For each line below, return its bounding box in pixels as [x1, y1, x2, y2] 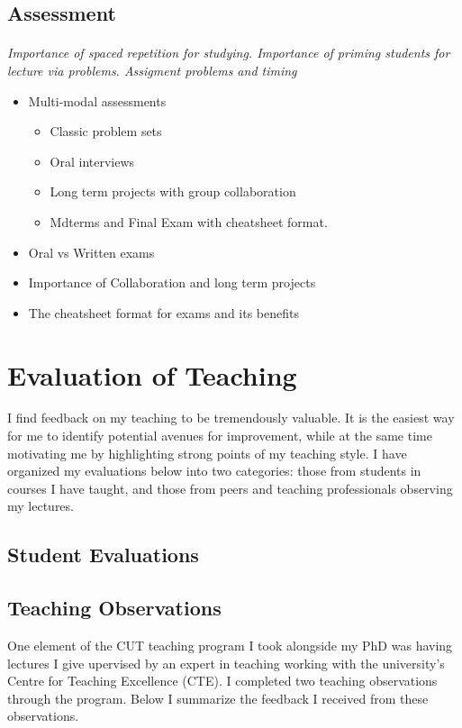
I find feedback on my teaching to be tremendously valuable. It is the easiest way [7, 408, 455, 427]
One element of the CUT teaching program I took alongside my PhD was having [7, 635, 453, 654]
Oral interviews [50, 151, 135, 170]
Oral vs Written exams [28, 242, 155, 261]
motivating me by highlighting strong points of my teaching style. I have [7, 443, 407, 462]
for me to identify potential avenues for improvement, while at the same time [7, 426, 432, 445]
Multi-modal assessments [28, 91, 167, 110]
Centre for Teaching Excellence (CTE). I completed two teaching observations [7, 671, 438, 690]
